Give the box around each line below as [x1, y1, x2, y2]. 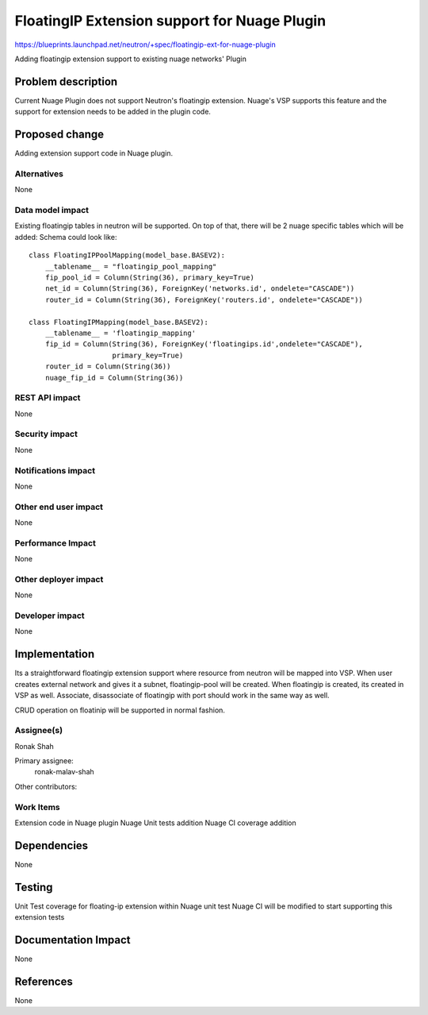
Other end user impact [14, 501, 103, 512]
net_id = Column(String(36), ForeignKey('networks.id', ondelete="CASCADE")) [44, 284, 355, 293]
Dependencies [14, 839, 89, 852]
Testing [14, 880, 53, 893]
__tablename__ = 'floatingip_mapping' [44, 328, 197, 338]
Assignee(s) [14, 725, 63, 736]
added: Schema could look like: [14, 232, 117, 241]
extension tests [14, 913, 65, 922]
